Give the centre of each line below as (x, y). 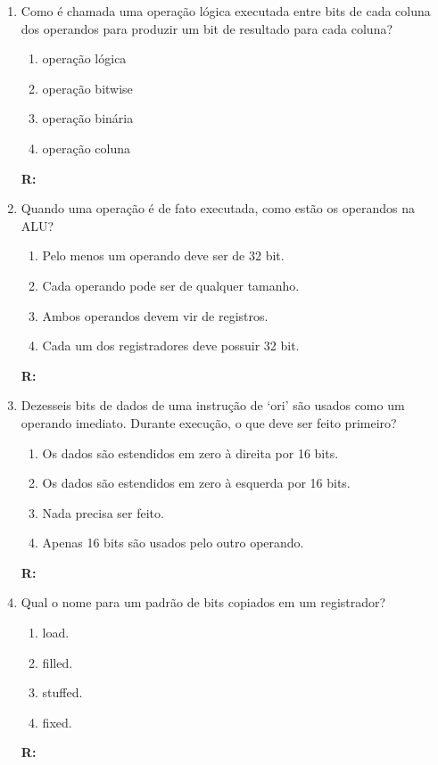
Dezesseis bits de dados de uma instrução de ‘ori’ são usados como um (213, 405)
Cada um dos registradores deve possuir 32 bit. (171, 345)
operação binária (88, 118)
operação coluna (87, 148)
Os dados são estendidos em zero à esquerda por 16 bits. (196, 483)
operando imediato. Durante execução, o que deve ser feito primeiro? (209, 422)
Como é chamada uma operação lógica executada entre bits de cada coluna (226, 11)
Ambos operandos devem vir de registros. (155, 315)
